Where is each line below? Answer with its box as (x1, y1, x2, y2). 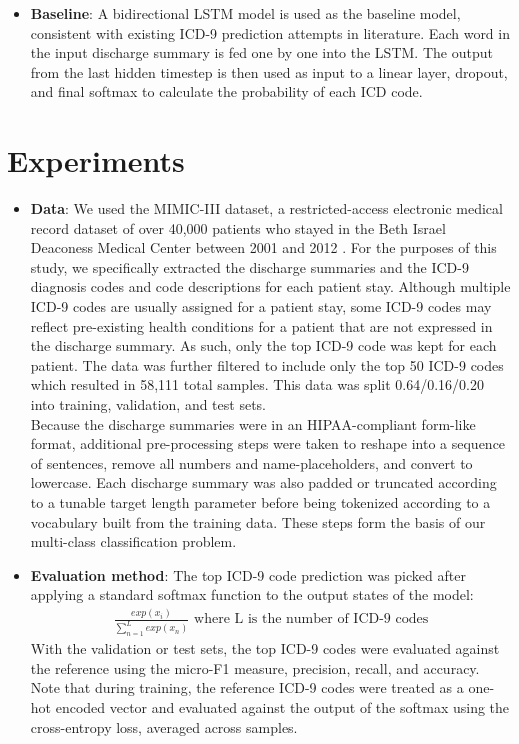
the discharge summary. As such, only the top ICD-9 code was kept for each (30, 335, 497, 356)
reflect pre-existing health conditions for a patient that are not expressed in (30, 315, 493, 336)
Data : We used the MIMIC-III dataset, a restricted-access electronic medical (30, 198, 503, 219)
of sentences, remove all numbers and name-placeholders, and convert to (30, 452, 473, 473)
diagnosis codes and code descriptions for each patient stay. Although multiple (30, 276, 511, 297)
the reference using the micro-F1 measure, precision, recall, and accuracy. (30, 657, 480, 678)
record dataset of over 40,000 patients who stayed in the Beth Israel (30, 217, 446, 238)
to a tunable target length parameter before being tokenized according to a (30, 492, 491, 512)
